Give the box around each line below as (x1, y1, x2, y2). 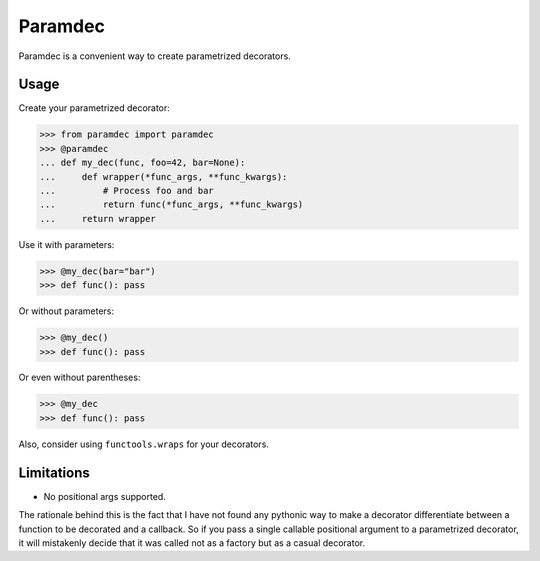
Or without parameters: (18, 305, 115, 317)
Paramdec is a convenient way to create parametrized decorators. (18, 50, 292, 62)
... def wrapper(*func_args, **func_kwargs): (39, 171, 288, 182)
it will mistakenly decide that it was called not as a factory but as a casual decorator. (18, 536, 365, 549)
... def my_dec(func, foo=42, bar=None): (39, 157, 246, 169)
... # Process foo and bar (39, 185, 214, 196)
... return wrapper (39, 213, 157, 224)
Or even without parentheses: (18, 371, 141, 384)
